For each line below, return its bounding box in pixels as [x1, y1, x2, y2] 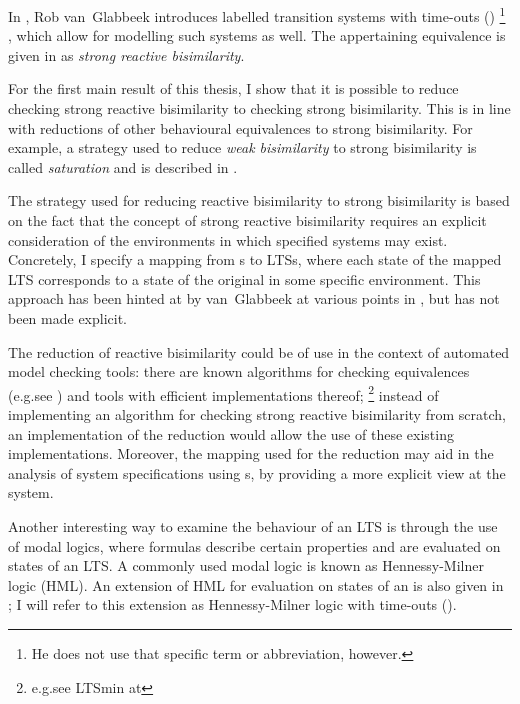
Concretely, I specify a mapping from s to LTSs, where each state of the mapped [8, 249, 502, 270]
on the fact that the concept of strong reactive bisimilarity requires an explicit [8, 210, 487, 230]
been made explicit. [8, 307, 127, 328]
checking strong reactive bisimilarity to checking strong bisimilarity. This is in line [8, 98, 511, 119]
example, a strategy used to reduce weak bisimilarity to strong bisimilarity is [8, 137, 477, 158]
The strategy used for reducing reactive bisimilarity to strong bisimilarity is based [8, 190, 510, 211]
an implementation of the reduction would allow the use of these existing [8, 423, 454, 444]
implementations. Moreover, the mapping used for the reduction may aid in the [8, 443, 494, 464]
